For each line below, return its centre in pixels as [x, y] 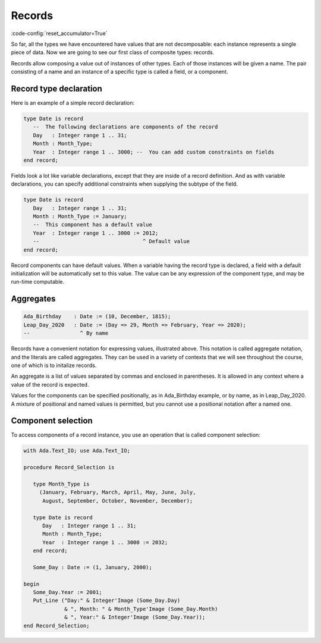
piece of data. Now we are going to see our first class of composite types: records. [113, 52]
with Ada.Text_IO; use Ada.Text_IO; [77, 451]
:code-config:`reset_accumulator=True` [59, 33]
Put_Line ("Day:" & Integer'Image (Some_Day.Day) [107, 600]
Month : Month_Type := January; [80, 217]
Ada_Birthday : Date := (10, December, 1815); [97, 316]
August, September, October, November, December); [118, 501]
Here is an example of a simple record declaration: [73, 103]
